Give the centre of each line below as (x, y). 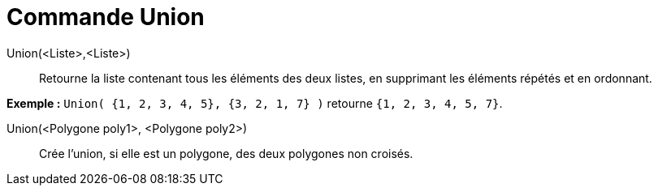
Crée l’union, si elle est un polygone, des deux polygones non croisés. (226, 153)
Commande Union (106, 17)
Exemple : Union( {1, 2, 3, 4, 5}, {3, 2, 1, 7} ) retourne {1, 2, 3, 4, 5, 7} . (255, 103)
